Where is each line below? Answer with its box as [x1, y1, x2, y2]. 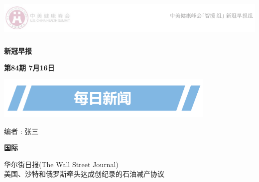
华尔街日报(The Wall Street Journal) [4, 159, 119, 169]
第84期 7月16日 [4, 62, 55, 72]
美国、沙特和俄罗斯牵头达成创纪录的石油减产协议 [4, 169, 164, 179]
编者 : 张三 [4, 125, 39, 136]
